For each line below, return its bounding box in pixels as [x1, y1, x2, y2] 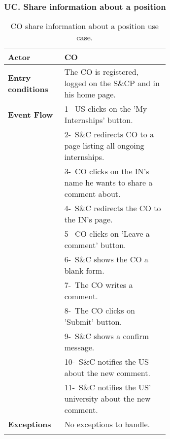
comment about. [64, 188, 121, 200]
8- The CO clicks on [64, 305, 135, 316]
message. [64, 342, 95, 353]
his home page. [64, 89, 116, 100]
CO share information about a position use [10, 20, 159, 32]
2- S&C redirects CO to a [64, 128, 154, 140]
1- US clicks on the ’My [64, 103, 147, 115]
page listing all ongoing [64, 140, 144, 152]
